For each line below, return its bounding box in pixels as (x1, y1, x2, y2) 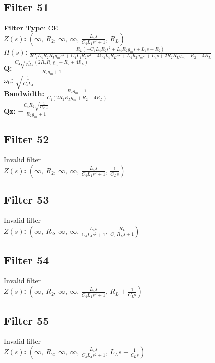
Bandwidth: (4, 89, 44, 99)
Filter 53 (4, 192, 49, 207)
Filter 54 (4, 252, 49, 267)
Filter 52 (4, 131, 49, 147)
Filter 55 (4, 312, 49, 328)
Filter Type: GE (4, 23, 58, 33)
